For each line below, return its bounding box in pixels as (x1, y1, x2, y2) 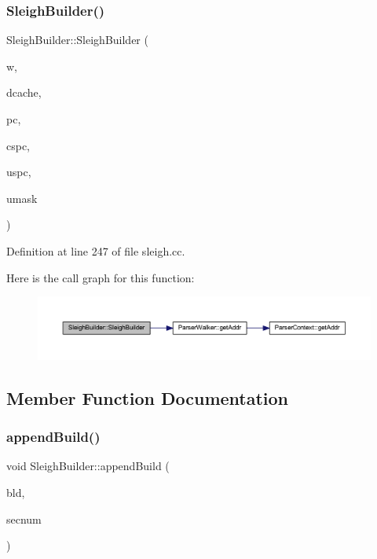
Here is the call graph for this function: (6, 269, 195, 285)
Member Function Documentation (6, 385, 289, 410)
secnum (6, 510, 42, 527)
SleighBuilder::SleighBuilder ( (6, 31, 148, 48)
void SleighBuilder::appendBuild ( (6, 458, 170, 474)
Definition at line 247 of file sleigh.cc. (6, 242, 185, 259)
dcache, (6, 84, 42, 101)
